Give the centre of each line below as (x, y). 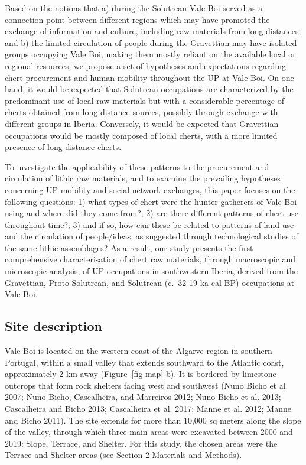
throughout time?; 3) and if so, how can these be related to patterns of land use (149, 224)
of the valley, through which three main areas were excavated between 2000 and (149, 432)
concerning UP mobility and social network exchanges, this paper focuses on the (150, 189)
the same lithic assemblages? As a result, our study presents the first (129, 247)
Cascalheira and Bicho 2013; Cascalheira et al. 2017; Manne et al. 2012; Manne (148, 409)
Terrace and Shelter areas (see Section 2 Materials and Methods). (123, 455)
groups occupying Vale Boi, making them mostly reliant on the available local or (150, 54)
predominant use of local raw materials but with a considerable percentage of (144, 100)
